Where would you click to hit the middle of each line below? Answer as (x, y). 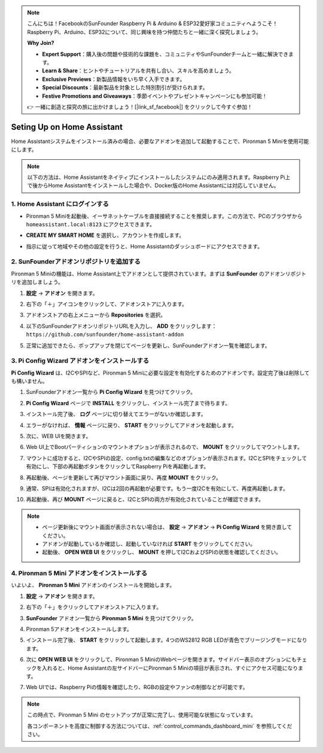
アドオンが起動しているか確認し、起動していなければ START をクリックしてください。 (149, 544)
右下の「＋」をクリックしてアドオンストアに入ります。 (94, 607)
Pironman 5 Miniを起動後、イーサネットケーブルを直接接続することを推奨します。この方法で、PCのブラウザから (164, 216)
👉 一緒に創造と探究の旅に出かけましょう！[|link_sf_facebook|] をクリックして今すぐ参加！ (140, 107)
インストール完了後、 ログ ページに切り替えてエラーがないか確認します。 (116, 414)
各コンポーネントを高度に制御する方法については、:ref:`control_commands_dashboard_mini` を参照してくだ (160, 726)
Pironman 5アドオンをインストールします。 (79, 629)
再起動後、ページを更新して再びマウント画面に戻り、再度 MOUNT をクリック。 (124, 477)
